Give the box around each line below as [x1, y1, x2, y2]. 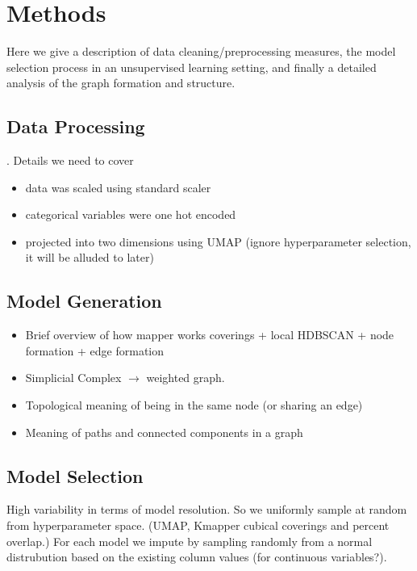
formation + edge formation [25, 342, 165, 359]
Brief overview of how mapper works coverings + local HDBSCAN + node [25, 326, 394, 343]
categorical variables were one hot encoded [25, 206, 236, 223]
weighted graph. [146, 369, 225, 386]
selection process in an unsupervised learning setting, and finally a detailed [6, 58, 377, 75]
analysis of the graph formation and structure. [6, 74, 236, 91]
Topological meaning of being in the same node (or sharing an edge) [25, 397, 363, 414]
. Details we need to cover [6, 152, 134, 169]
